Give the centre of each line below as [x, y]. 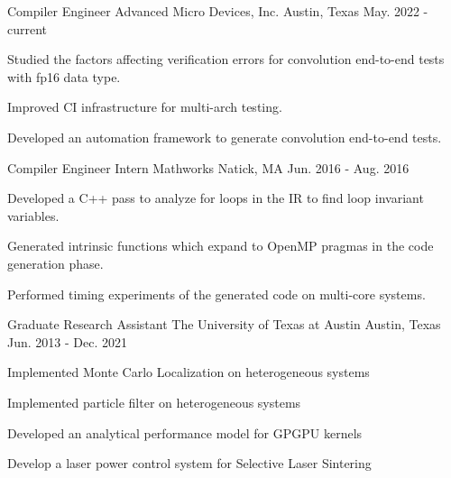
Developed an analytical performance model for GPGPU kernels [185, 432]
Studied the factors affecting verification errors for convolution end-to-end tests [226, 59]
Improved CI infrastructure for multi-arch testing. [145, 107]
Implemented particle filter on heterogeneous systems [154, 402]
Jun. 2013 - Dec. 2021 [67, 341]
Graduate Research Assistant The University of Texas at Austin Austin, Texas [224, 324]
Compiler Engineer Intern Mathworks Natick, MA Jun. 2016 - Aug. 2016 [208, 167]
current [28, 28]
